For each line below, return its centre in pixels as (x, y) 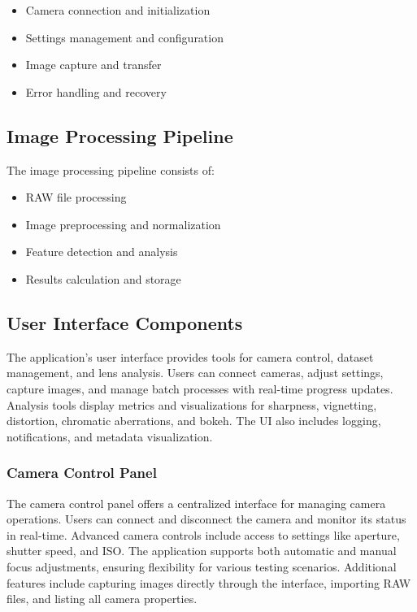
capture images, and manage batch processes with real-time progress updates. (200, 388)
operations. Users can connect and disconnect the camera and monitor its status (206, 519)
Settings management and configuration (124, 37)
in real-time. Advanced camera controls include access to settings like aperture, (203, 534)
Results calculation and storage (103, 278)
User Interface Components (125, 322)
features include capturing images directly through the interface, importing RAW (209, 582)
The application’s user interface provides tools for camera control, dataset (190, 356)
